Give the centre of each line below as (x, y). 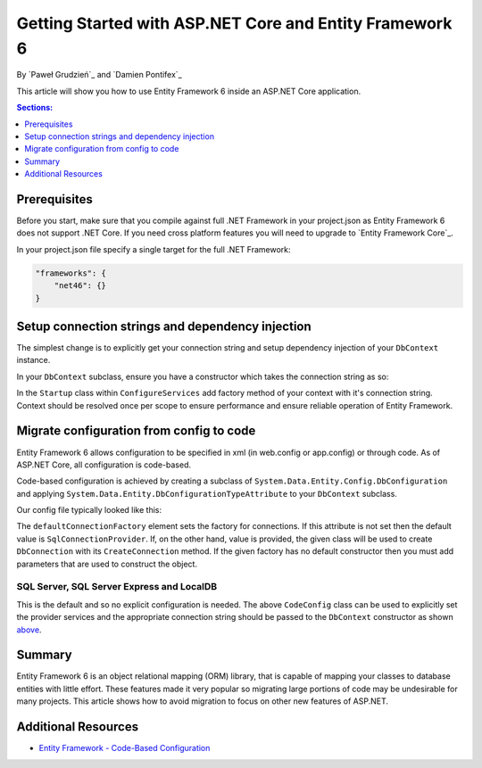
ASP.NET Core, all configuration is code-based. (104, 465)
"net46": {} (80, 286)
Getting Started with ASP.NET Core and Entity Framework (234, 23)
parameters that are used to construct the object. (107, 564)
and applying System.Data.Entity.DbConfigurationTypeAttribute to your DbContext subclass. (207, 493)
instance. (33, 360)
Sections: (35, 108)
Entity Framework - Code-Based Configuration (125, 748)
